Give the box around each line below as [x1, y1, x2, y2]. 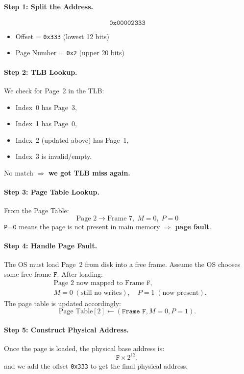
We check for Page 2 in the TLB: [4, 85, 104, 95]
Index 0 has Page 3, [15, 102, 77, 112]
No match [4, 167, 33, 177]
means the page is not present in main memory [19, 221, 160, 231]
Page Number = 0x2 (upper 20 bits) [15, 47, 124, 58]
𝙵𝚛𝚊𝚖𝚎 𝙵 [122, 308, 146, 315]
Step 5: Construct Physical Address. [4, 324, 129, 334]
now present [162, 289, 199, 297]
